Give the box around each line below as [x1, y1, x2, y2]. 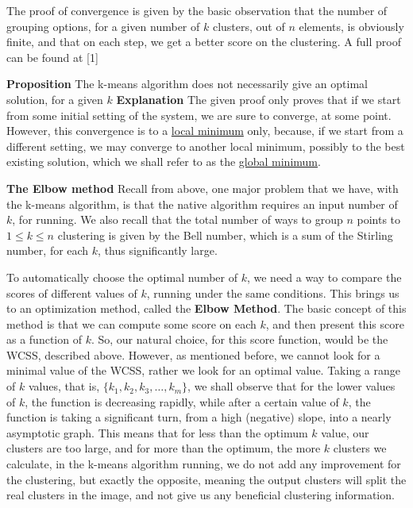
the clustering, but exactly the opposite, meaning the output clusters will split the [6, 471, 407, 487]
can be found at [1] [6, 48, 98, 65]
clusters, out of [212, 17, 285, 34]
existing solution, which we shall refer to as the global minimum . [6, 153, 321, 170]
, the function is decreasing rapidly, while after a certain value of [25, 393, 339, 410]
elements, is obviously [299, 17, 404, 34]
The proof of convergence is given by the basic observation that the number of [6, 2, 388, 18]
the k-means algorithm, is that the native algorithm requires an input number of [6, 195, 398, 212]
